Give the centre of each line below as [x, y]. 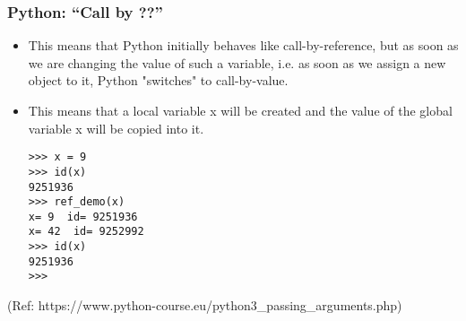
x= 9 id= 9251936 [83, 217]
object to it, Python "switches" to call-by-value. [158, 80]
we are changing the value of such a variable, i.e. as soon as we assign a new [237, 62]
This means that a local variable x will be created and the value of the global [240, 110]
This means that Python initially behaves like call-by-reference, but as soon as [243, 45]
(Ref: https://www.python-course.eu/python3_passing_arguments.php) [205, 305]
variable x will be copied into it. [116, 128]
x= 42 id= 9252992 [86, 232]
